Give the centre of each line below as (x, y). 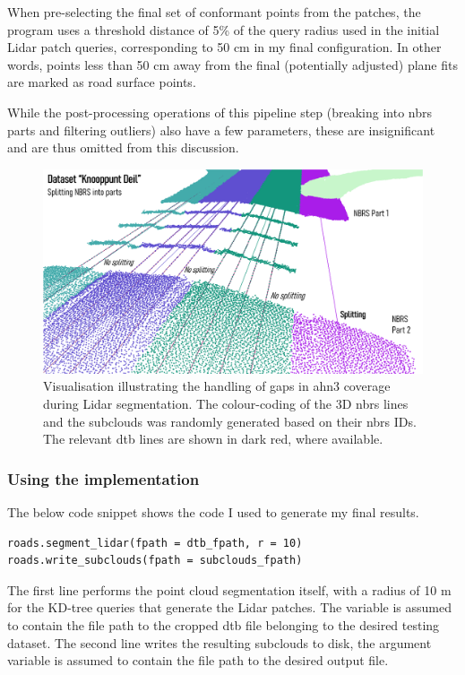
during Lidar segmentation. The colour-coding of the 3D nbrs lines (226, 404)
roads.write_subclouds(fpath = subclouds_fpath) (155, 561)
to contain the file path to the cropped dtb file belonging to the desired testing (224, 625)
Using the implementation (103, 478)
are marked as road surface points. (102, 82)
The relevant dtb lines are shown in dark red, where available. (213, 439)
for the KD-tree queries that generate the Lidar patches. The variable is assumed (230, 607)
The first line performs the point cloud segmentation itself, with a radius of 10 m (229, 589)
